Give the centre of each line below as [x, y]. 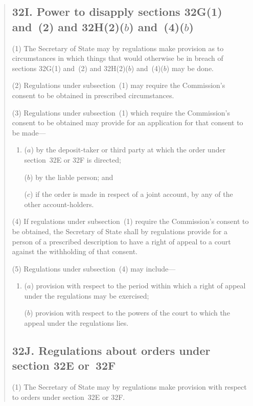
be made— [29, 132]
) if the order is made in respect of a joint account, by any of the [132, 194]
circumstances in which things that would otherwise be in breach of [118, 58]
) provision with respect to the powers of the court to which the [130, 313]
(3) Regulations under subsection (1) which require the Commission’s [121, 112]
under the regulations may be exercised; [87, 295]
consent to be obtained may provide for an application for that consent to [128, 122]
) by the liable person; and [72, 177]
